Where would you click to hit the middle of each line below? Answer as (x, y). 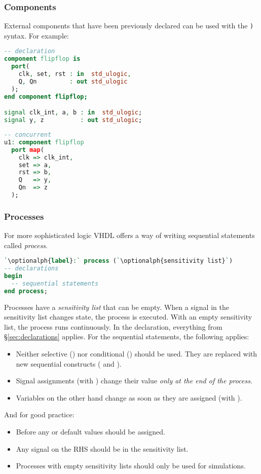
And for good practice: (39, 414)
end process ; (26, 291)
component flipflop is (42, 59)
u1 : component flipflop (44, 142)
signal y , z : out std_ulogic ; (73, 120)
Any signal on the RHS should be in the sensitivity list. (102, 448)
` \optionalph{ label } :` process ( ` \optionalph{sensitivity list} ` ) (119, 261)
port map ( (28, 150)
